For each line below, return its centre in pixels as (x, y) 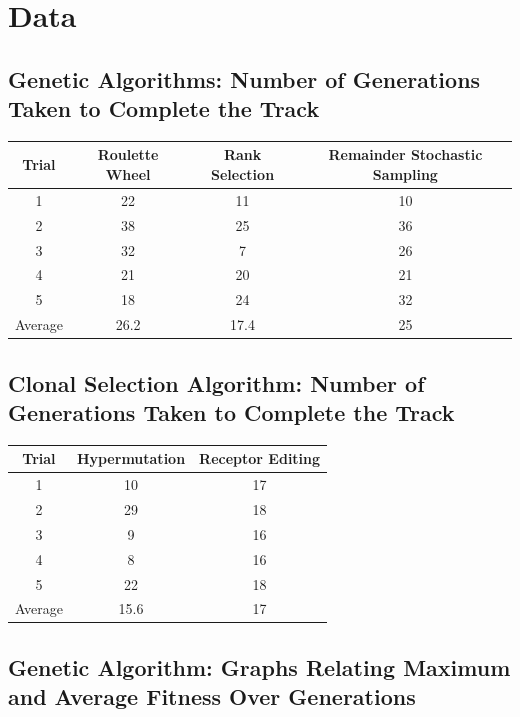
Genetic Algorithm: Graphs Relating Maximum (259, 666)
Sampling (405, 174)
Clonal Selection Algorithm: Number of (216, 382)
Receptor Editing (260, 458)
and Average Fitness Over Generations (212, 696)
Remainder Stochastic (405, 154)
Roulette (128, 154)
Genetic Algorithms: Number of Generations (244, 78)
